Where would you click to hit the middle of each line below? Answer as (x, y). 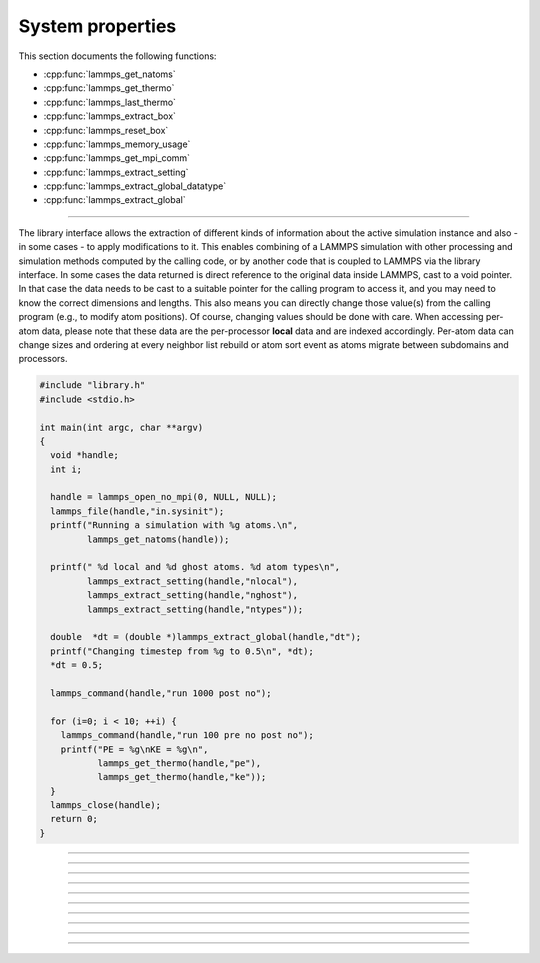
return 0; (74, 819)
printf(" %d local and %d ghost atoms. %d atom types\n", (195, 567)
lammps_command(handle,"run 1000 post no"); (161, 693)
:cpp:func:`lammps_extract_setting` (116, 172)
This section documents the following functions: (117, 56)
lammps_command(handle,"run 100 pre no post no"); (187, 735)
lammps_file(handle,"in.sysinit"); (137, 511)
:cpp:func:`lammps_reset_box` (106, 130)
